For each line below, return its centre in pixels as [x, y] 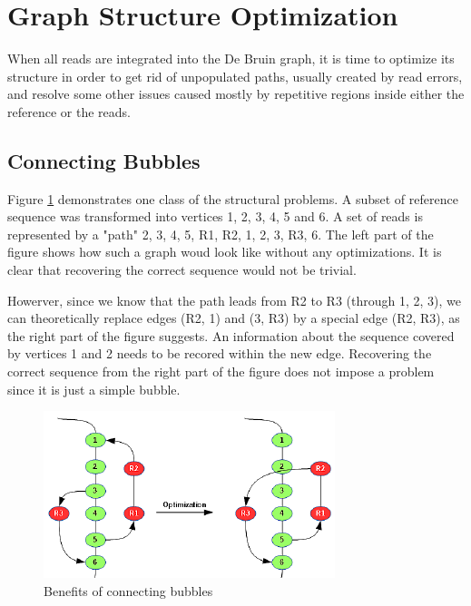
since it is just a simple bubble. [94, 389]
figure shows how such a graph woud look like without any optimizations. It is [225, 252]
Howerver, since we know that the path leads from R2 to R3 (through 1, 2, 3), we [234, 300]
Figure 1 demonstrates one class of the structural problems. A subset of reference [233, 198]
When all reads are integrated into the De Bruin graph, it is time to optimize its [231, 59]
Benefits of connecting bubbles [128, 590]
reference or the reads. [69, 111]
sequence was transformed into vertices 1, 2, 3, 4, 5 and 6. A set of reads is [215, 216]
